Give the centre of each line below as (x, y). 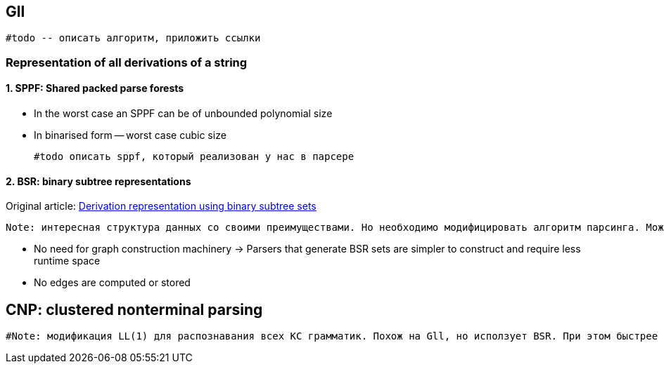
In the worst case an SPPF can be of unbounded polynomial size (183, 114)
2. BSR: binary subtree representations (98, 181)
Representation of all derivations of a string (127, 62)
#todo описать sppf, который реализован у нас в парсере (194, 157)
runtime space (67, 261)
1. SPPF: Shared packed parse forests (95, 88)
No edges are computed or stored (112, 283)
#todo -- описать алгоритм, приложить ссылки (133, 38)
